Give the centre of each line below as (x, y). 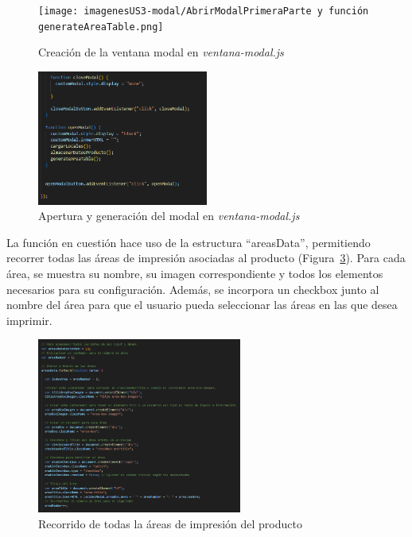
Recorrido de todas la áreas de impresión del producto (170, 524)
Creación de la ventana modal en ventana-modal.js (161, 52)
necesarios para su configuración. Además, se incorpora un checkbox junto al (193, 289)
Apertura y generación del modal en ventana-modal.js (169, 216)
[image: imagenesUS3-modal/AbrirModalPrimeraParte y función (204, 11)
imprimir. (29, 320)
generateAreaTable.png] (101, 27)
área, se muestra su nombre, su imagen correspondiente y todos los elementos (195, 273)
